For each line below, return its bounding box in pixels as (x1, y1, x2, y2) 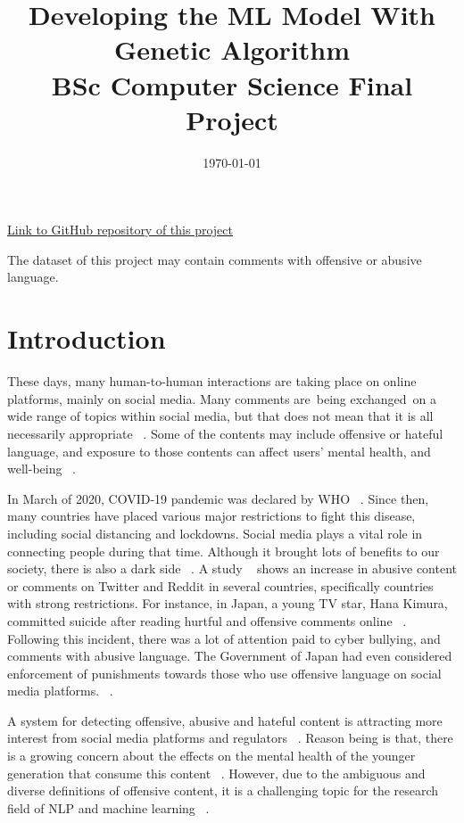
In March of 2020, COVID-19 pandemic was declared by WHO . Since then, (7, 489, 429, 507)
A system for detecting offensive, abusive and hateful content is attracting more (7, 711, 443, 729)
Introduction (7, 320, 166, 357)
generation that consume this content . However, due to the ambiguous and (7, 763, 426, 782)
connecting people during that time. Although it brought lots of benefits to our (7, 541, 440, 560)
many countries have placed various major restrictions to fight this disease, (7, 506, 416, 525)
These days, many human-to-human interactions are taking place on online (7, 372, 417, 391)
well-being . (7, 459, 77, 478)
